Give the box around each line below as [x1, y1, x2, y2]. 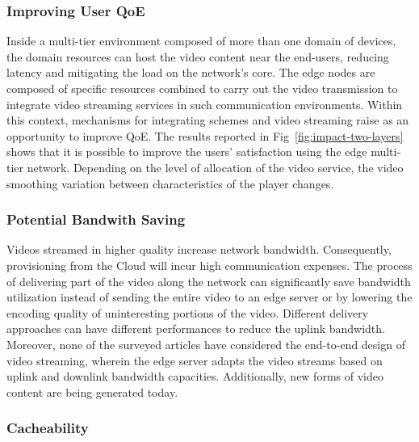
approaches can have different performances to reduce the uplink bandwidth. [6, 320, 385, 337]
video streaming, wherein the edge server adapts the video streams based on [6, 351, 383, 368]
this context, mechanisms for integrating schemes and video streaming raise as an [6, 112, 409, 128]
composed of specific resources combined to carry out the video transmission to [6, 80, 398, 96]
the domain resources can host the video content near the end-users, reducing [6, 48, 389, 65]
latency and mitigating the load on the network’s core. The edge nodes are [6, 64, 375, 81]
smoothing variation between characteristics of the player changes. [6, 175, 334, 192]
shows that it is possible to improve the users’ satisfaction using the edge [6, 143, 367, 160]
